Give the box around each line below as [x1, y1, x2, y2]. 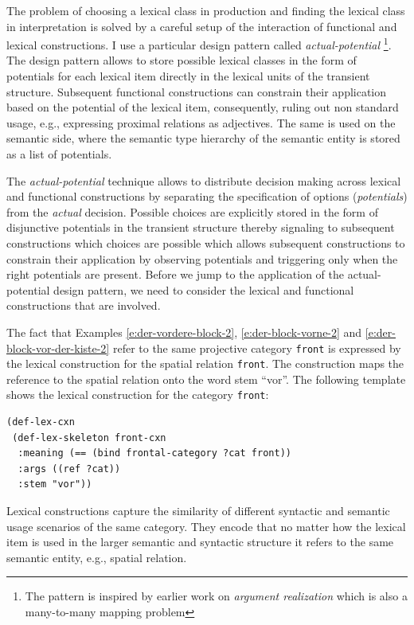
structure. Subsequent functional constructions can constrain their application [6, 83, 387, 100]
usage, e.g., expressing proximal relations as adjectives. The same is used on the [6, 114, 396, 131]
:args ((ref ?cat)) [18, 463, 121, 475]
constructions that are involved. [6, 297, 161, 314]
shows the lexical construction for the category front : [6, 386, 269, 403]
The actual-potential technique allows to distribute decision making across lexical [6, 172, 401, 189]
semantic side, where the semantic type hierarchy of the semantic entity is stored [6, 130, 400, 146]
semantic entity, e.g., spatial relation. [6, 549, 187, 565]
